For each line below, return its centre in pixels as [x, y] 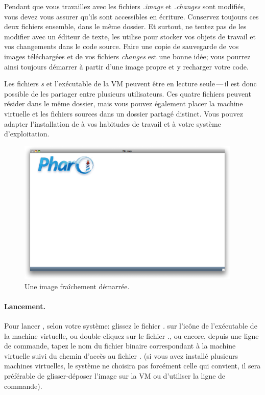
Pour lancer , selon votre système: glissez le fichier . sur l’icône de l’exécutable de [131, 325]
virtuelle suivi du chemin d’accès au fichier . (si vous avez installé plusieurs [121, 355]
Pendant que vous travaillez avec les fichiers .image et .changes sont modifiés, [125, 6]
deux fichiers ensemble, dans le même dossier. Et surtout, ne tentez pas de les [125, 26]
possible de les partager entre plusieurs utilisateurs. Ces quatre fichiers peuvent [128, 93]
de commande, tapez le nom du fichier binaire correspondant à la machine [120, 346]
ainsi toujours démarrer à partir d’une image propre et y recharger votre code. [126, 66]
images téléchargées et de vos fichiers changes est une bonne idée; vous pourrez [127, 56]
